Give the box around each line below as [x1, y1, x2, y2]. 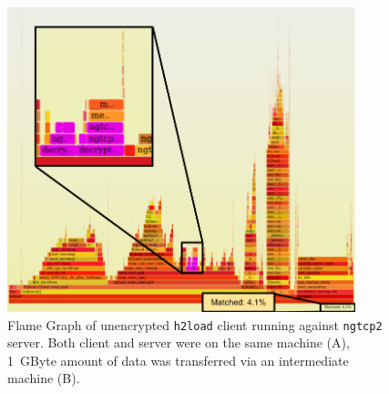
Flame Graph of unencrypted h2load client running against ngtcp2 [7, 315, 383, 334]
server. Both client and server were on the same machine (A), [7, 333, 350, 352]
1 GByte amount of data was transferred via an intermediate [7, 350, 349, 369]
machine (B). [7, 368, 80, 388]
